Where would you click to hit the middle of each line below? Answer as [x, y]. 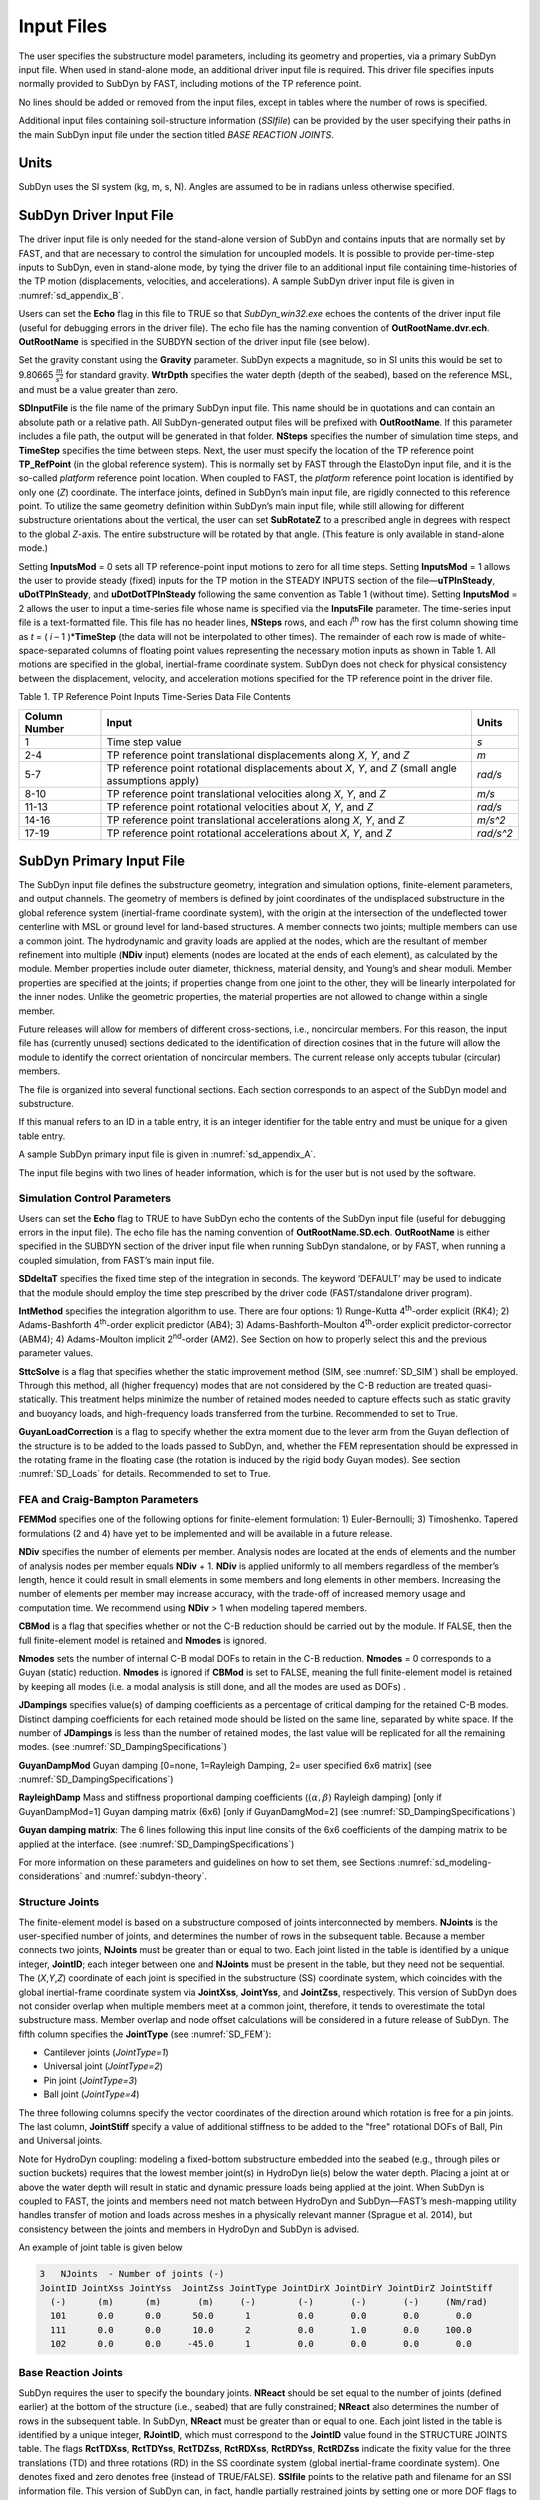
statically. [38, 1399]
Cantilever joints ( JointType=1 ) [106, 2052]
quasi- [478, 1385]
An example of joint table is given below [100, 2247]
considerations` [50, 1876]
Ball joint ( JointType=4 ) [91, 2094]
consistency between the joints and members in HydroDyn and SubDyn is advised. [189, 2229]
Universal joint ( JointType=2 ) [103, 2066]
